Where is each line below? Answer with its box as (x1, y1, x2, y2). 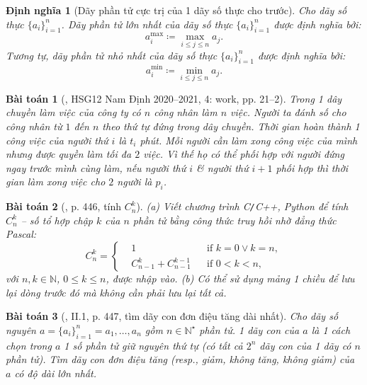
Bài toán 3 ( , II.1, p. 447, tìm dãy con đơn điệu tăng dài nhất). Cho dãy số (6, 309, 339, 323)
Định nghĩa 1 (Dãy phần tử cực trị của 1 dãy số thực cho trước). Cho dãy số (6, 3, 347, 17)
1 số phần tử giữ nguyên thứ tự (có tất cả (64, 338, 243, 352)
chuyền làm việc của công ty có (6, 105, 141, 120)
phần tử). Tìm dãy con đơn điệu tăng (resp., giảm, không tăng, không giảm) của (6, 352, 355, 367)
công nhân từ (6, 118, 62, 133)
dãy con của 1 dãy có (259, 338, 351, 352)
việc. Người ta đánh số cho (230, 105, 346, 120)
